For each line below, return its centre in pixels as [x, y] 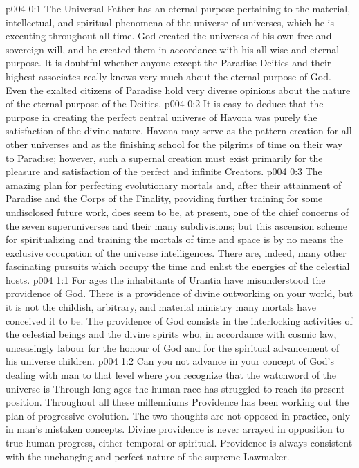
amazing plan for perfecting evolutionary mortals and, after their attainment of [174, 184]
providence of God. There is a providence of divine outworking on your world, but [179, 293]
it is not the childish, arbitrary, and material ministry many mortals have [161, 307]
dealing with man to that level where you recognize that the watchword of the [171, 375]
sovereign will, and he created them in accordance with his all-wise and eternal [173, 49]
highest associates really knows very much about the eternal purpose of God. [168, 76]
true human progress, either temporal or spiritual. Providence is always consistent [179, 442]
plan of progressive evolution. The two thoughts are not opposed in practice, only [178, 415]
